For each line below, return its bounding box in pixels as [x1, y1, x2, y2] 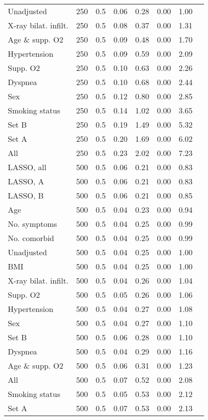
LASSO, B [8, 190, 44, 201]
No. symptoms [8, 218, 57, 229]
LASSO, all [8, 161, 46, 173]
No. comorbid [8, 232, 54, 243]
